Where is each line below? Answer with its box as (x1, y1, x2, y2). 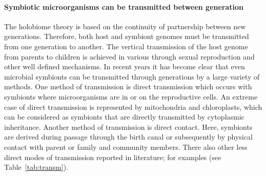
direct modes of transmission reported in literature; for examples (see (4, 151, 221, 162)
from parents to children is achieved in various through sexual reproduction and (4, 51, 255, 62)
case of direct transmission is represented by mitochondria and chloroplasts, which (4, 101, 262, 112)
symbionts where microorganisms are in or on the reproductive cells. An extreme (4, 91, 258, 102)
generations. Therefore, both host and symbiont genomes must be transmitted (4, 31, 249, 42)
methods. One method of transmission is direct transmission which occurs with (4, 81, 252, 92)
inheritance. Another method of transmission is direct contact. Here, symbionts (4, 121, 253, 132)
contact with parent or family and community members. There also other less (4, 141, 248, 152)
